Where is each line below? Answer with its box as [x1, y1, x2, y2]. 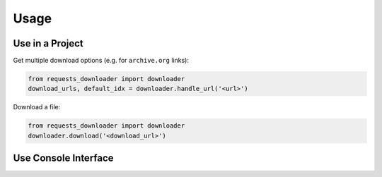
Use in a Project [13, 37, 84, 49]
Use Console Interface [13, 152, 114, 164]
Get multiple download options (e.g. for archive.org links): [13, 56, 189, 65]
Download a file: [13, 103, 61, 111]
